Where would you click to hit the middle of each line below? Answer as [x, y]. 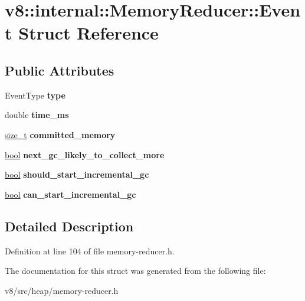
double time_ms [37, 115]
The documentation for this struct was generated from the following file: [135, 271]
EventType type [35, 95]
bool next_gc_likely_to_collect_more [85, 154]
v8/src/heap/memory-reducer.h [62, 290]
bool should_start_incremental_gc [77, 174]
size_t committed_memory [60, 134]
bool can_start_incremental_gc [70, 194]
